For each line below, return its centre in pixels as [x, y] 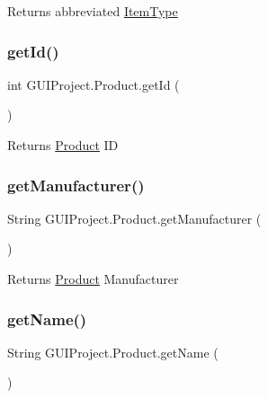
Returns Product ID [63, 145]
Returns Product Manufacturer [93, 279]
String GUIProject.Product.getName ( [113, 352]
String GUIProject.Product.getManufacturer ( [134, 218]
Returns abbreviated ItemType [93, 11]
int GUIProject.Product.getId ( [94, 84]
